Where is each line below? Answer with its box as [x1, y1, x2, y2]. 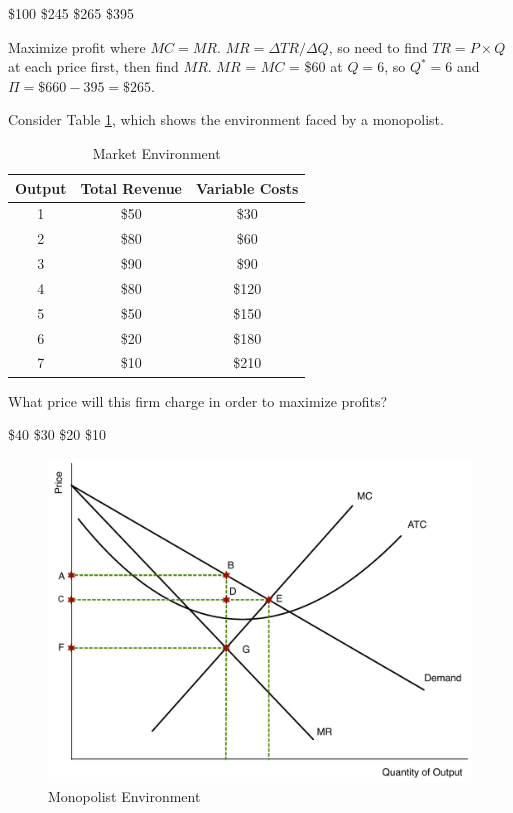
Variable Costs [195, 177, 299, 198]
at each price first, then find [8, 56, 179, 77]
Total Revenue [80, 177, 182, 198]
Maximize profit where [8, 36, 146, 57]
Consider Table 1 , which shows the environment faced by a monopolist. [8, 109, 444, 130]
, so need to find [328, 36, 428, 57]
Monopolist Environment [48, 786, 201, 807]
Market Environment [92, 142, 221, 163]
